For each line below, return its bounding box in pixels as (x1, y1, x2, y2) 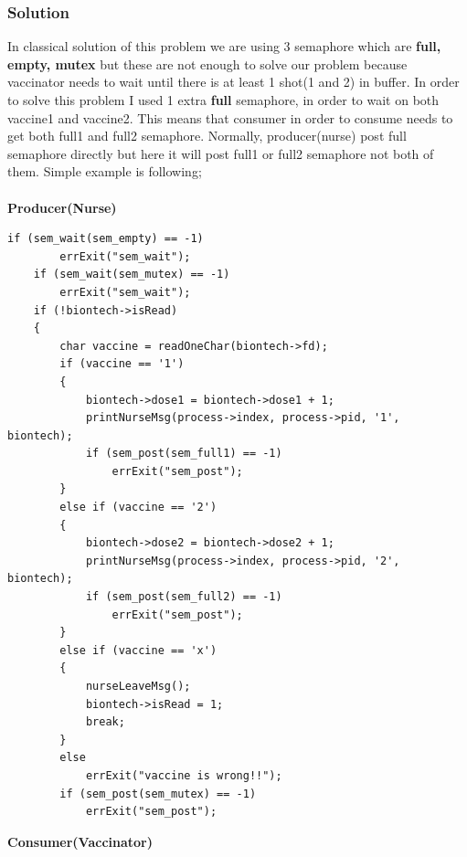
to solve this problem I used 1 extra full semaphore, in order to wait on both (7, 90, 440, 109)
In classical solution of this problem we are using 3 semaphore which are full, (7, 37, 441, 56)
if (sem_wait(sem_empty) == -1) (7, 232, 204, 246)
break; (85, 715, 125, 729)
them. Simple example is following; (7, 162, 202, 181)
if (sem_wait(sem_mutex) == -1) (33, 268, 230, 281)
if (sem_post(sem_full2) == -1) (85, 590, 282, 604)
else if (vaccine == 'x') (59, 643, 218, 657)
